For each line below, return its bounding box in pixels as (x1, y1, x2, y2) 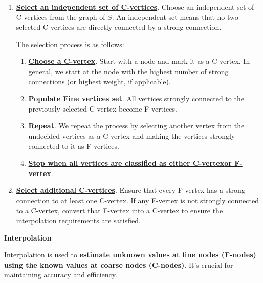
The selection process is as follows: (16, 38, 124, 49)
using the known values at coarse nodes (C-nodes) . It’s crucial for (4, 259, 233, 270)
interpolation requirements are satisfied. (16, 215, 141, 226)
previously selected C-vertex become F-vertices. (28, 103, 177, 114)
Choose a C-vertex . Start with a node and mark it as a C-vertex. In (28, 56, 250, 67)
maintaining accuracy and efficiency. (4, 269, 117, 280)
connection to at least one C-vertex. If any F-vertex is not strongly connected (16, 194, 259, 205)
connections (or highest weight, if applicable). (28, 76, 171, 86)
